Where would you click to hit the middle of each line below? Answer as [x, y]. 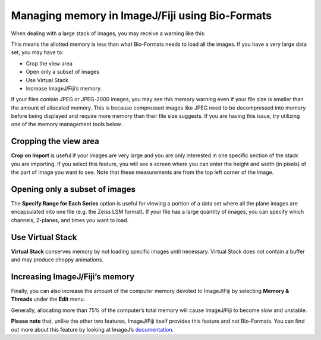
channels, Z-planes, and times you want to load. [70, 220]
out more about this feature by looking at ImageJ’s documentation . [92, 329]
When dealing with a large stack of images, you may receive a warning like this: [108, 33]
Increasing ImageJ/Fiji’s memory [73, 277]
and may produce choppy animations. [57, 260]
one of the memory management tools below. [67, 124]
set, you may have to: [37, 52]
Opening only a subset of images [73, 189]
